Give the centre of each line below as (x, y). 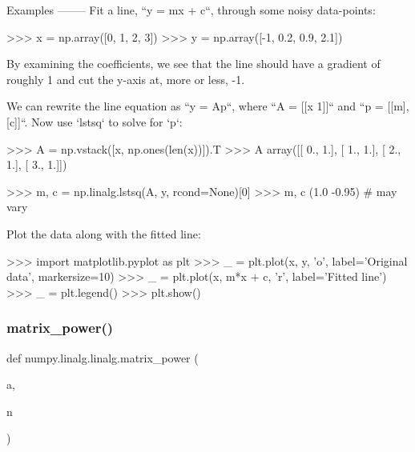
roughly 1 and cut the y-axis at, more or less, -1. (126, 79)
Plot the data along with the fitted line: (104, 233)
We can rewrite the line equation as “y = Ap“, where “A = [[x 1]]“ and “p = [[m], (208, 106)
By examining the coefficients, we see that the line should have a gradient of (193, 64)
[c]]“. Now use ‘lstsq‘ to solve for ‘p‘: (95, 121)
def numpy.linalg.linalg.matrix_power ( (103, 357)
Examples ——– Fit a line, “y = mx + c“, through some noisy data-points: (191, 10)
